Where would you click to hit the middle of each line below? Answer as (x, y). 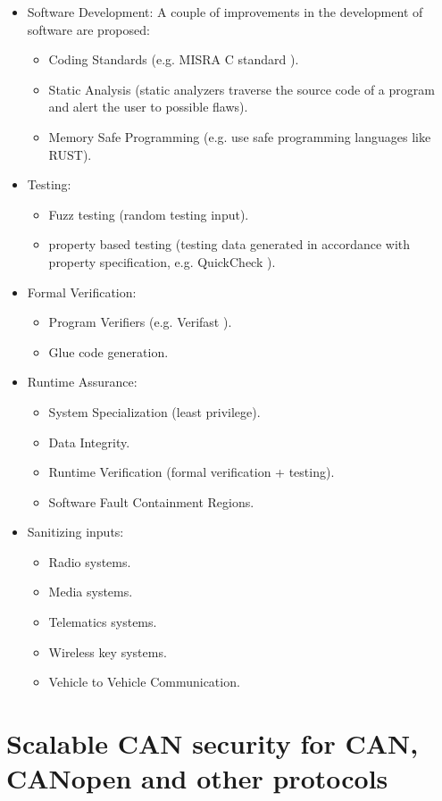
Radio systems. (90, 561)
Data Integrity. (89, 442)
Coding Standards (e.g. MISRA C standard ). (174, 59)
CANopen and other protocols (197, 778)
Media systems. (91, 592)
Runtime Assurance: (82, 382)
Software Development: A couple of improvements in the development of (225, 12)
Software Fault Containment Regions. (151, 501)
